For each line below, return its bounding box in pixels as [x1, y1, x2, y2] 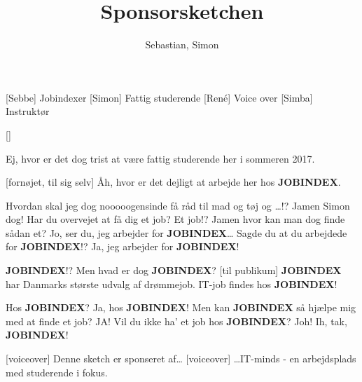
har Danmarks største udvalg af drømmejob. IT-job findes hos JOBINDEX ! [6, 276, 337, 291]
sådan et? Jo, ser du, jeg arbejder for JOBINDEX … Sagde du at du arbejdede [6, 225, 347, 240]
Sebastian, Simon [145, 37, 219, 52]
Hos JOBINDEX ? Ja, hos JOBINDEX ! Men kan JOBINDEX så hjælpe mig [6, 300, 356, 315]
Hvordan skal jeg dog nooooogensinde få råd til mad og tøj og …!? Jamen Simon [6, 198, 350, 212]
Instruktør [6, 104, 50, 118]
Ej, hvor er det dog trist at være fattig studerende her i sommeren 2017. [6, 151, 315, 165]
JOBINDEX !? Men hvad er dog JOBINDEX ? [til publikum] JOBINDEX [6, 263, 342, 278]
